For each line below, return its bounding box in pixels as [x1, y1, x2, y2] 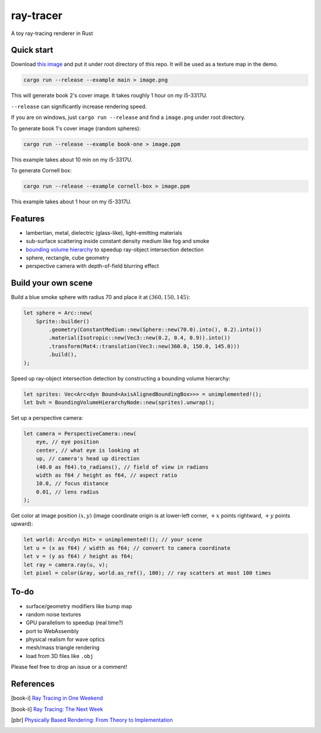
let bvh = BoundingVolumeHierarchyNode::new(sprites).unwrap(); [23, 399, 215, 405]
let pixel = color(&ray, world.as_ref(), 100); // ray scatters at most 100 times [23, 570, 272, 576]
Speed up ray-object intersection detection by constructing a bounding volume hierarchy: [11, 375, 231, 382]
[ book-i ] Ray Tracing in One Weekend [11, 694, 103, 701]
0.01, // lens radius [36, 488, 99, 495]
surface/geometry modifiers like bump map [26, 602, 133, 609]
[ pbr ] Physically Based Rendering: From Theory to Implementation [11, 716, 173, 723]
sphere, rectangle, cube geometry [26, 254, 110, 261]
